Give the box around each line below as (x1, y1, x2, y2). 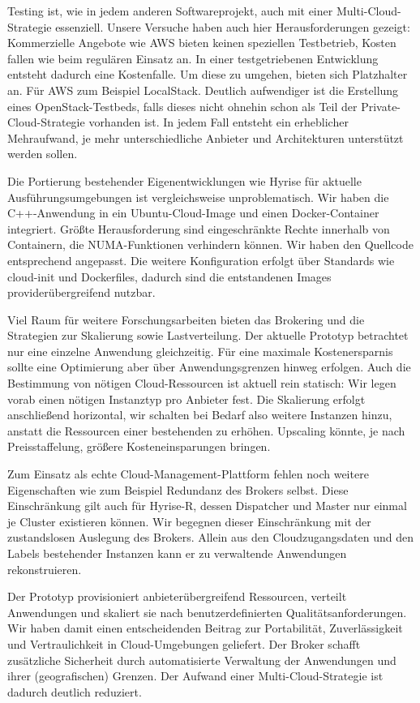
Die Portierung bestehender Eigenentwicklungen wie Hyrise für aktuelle (7, 172, 362, 189)
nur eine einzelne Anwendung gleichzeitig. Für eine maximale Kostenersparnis (7, 342, 393, 359)
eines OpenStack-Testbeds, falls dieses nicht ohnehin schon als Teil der (7, 97, 358, 114)
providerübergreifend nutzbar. (7, 284, 156, 301)
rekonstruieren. (7, 560, 82, 577)
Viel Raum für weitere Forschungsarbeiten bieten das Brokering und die (7, 311, 365, 328)
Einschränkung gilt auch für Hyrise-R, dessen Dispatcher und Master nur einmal (7, 497, 407, 514)
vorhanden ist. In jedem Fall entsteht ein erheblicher (88, 114, 349, 131)
